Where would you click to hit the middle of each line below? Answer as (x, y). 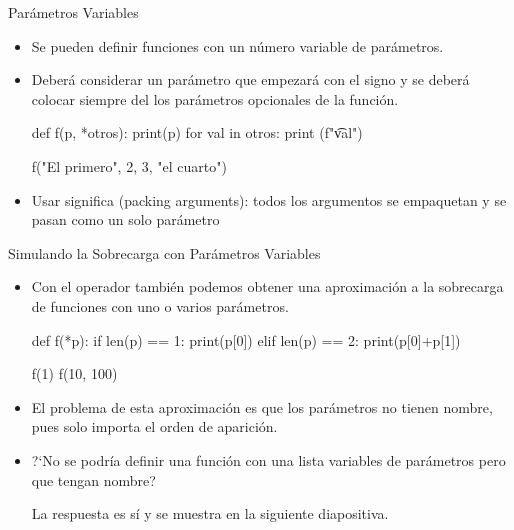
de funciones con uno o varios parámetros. (160, 305)
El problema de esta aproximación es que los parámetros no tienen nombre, (262, 406)
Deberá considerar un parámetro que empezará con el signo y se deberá (250, 79)
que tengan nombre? (93, 479)
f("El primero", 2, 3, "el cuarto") (129, 165)
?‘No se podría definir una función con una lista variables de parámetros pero (268, 459)
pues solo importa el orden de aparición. (154, 426)
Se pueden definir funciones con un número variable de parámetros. (237, 45)
